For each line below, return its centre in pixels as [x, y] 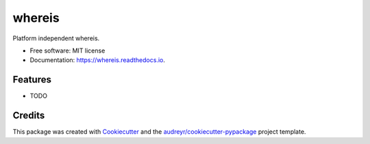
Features [32, 80]
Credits [29, 116]
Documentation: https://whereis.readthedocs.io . [98, 60]
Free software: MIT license [67, 51]
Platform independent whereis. [56, 38]
